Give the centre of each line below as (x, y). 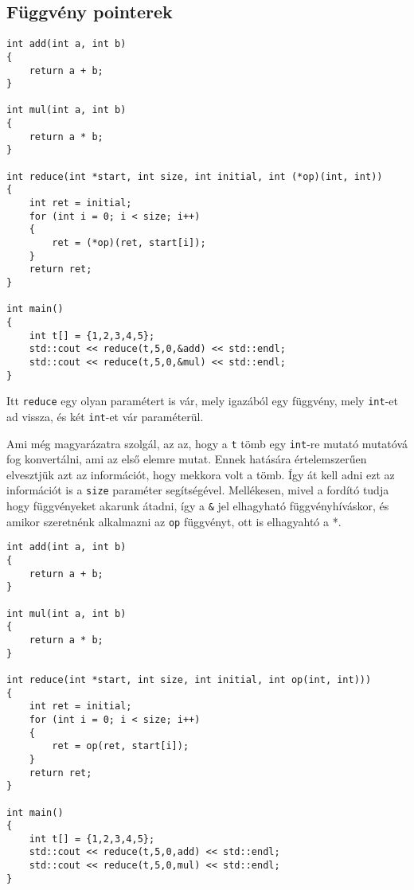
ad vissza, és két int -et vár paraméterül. (105, 416)
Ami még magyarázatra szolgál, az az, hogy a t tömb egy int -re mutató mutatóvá (207, 443)
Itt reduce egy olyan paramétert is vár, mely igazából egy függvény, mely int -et (202, 401)
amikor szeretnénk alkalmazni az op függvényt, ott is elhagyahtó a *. (174, 521)
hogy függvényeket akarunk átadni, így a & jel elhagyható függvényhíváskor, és (198, 506)
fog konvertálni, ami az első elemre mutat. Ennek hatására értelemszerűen (187, 459)
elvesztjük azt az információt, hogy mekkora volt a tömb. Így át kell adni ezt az (201, 474)
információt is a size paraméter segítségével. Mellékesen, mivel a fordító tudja (198, 490)
